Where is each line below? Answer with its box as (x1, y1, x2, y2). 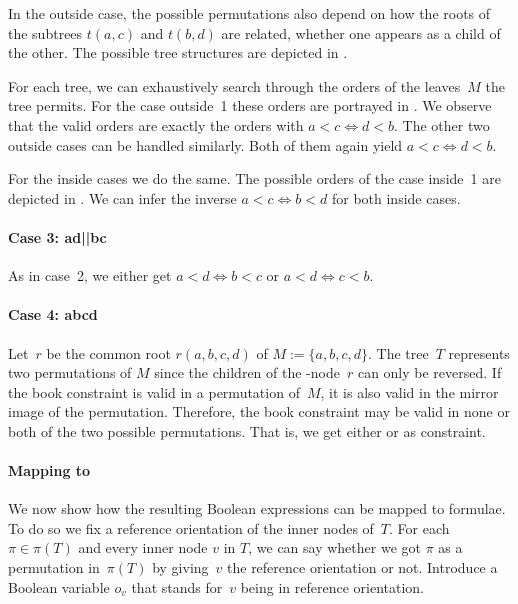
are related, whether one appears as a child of (221, 22, 501, 43)
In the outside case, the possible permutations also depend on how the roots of (8, 3, 491, 23)
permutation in (8, 557, 100, 578)
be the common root (46, 342, 171, 363)
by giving (152, 557, 209, 578)
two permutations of (8, 362, 132, 383)
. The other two (394, 114, 490, 135)
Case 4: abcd (8, 304, 98, 325)
